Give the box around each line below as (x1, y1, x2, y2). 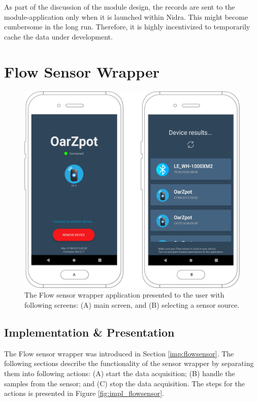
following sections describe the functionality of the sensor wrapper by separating (4, 358, 254, 369)
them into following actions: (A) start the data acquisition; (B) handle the (4, 368, 235, 379)
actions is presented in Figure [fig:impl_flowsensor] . (4, 388, 164, 398)
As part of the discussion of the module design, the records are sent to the (4, 2, 235, 12)
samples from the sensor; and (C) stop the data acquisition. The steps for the (4, 378, 245, 388)
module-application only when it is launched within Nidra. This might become (4, 11, 248, 22)
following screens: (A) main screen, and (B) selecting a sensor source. (24, 300, 240, 310)
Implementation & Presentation (4, 324, 175, 340)
